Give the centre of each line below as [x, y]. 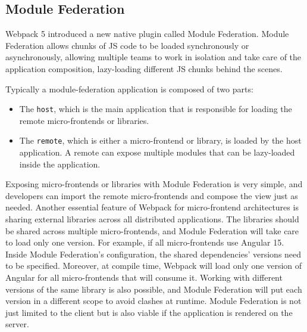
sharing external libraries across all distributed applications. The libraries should [152, 219]
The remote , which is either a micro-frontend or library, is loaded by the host [160, 140]
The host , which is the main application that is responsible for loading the [156, 109]
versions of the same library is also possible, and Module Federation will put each [154, 289]
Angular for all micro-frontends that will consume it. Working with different [144, 277]
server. [17, 324]
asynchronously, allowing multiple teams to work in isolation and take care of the [153, 57]
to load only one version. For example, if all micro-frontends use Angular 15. [145, 242]
